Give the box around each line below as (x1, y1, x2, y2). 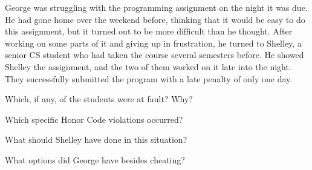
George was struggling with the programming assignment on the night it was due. (5, 1, 308, 13)
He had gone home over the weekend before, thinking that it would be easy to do (5, 13, 305, 25)
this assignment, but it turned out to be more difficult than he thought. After (5, 25, 293, 38)
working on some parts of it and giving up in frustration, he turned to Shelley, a (5, 36, 302, 49)
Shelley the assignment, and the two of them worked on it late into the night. (5, 60, 291, 73)
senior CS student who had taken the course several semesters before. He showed (5, 48, 304, 61)
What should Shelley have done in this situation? (5, 133, 187, 146)
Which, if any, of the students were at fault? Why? (5, 93, 193, 105)
